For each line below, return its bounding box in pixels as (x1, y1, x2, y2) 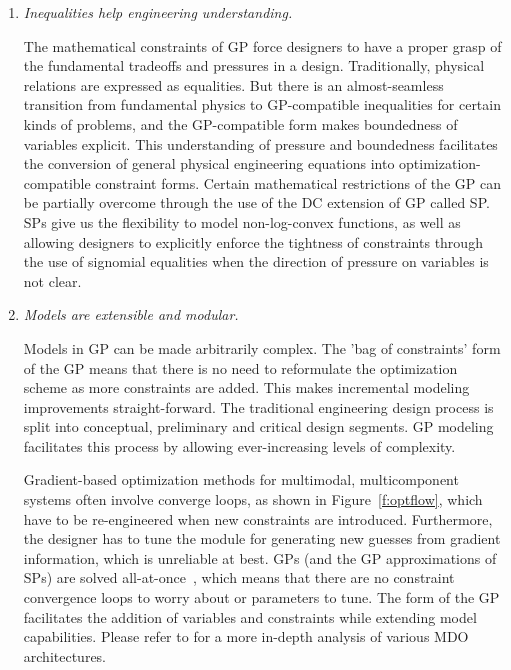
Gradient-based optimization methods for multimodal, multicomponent (23, 469, 459, 490)
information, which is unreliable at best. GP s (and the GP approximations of (23, 547, 497, 568)
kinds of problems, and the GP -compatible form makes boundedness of (23, 113, 458, 134)
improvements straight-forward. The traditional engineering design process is (23, 396, 494, 417)
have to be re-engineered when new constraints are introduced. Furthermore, (23, 508, 493, 529)
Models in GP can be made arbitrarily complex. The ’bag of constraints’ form (23, 337, 501, 358)
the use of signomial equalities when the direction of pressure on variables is (23, 251, 489, 272)
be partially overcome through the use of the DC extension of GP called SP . (23, 192, 490, 213)
